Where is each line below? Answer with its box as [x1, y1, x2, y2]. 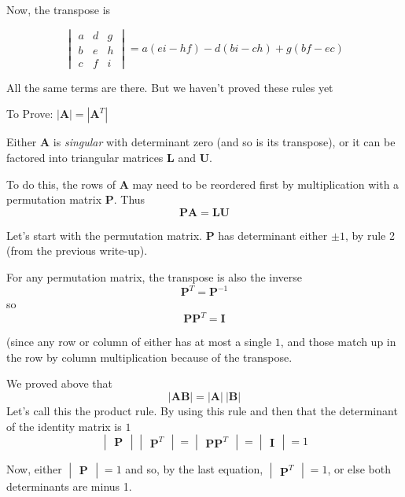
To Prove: [6, 105, 53, 122]
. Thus [113, 191, 145, 208]
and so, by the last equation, [125, 461, 263, 477]
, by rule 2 [344, 226, 395, 243]
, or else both [327, 461, 392, 477]
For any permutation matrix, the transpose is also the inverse [6, 269, 303, 285]
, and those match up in [280, 333, 396, 350]
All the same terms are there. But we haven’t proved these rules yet [6, 79, 333, 95]
